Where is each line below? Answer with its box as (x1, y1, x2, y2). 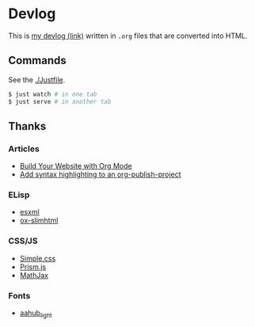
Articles (8, 143, 40, 154)
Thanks (8, 120, 47, 133)
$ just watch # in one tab (8, 90, 97, 98)
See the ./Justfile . (8, 74, 66, 84)
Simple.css (19, 253, 56, 263)
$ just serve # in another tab (8, 97, 112, 105)
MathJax (19, 270, 49, 279)
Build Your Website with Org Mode (19, 162, 132, 171)
